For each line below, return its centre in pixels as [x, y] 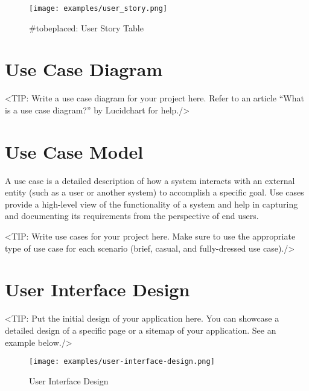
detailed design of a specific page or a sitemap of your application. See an [141, 330]
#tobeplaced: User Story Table [86, 27]
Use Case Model [74, 151]
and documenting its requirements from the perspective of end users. [132, 216]
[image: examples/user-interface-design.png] [122, 362]
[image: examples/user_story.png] [98, 8]
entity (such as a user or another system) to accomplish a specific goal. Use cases [154, 192]
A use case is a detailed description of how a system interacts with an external [150, 180]
